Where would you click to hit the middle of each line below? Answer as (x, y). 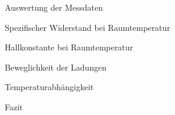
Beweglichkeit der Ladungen (56, 67)
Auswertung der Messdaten (54, 7)
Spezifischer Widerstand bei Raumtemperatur (87, 27)
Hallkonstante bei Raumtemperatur (69, 47)
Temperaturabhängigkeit (49, 87)
